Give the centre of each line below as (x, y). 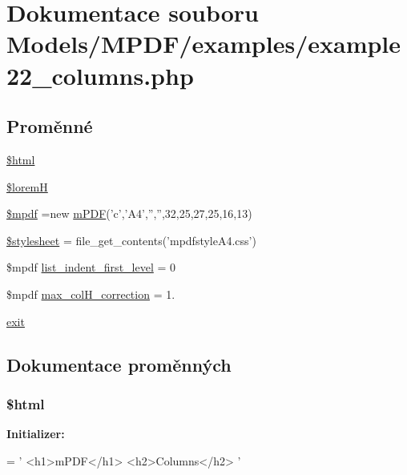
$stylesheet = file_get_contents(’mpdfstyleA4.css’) (131, 240)
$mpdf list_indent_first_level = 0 (91, 267)
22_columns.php (100, 75)
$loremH (27, 186)
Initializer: (36, 434)
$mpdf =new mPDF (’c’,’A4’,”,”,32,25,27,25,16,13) (129, 213)
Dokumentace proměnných (119, 364)
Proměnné (50, 126)
